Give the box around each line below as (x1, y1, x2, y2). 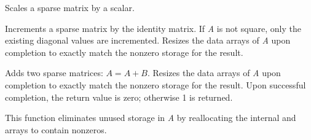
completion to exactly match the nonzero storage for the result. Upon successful (5, 78, 306, 91)
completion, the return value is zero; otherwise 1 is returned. (5, 90, 233, 103)
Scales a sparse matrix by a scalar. (5, 1, 135, 14)
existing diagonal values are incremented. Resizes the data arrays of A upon (5, 34, 291, 47)
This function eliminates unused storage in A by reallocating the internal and (5, 111, 296, 124)
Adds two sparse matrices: (5, 66, 103, 79)
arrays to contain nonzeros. (5, 123, 107, 136)
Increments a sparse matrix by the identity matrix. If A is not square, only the (5, 21, 301, 34)
